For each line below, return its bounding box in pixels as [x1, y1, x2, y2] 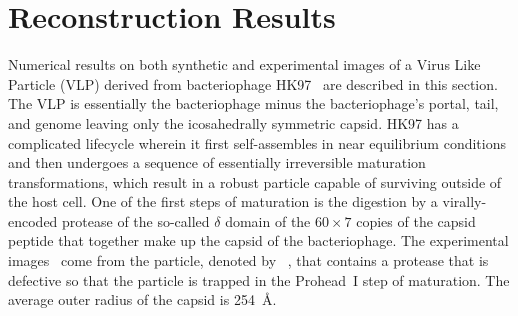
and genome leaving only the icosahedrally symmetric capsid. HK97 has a [8, 112, 459, 133]
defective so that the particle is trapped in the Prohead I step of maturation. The [8, 269, 510, 290]
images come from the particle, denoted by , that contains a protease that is [8, 250, 489, 271]
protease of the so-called [62, 210, 210, 231]
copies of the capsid [356, 210, 476, 231]
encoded [8, 210, 58, 231]
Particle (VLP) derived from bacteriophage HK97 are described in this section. [8, 73, 498, 94]
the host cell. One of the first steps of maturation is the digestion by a [8, 191, 438, 212]
